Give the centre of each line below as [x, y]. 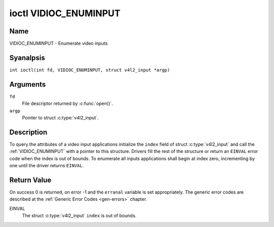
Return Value [30, 180]
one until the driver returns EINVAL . [46, 166]
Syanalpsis [27, 58]
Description [28, 132]
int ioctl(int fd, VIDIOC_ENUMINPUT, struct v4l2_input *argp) [90, 70]
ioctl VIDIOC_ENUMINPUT [65, 13]
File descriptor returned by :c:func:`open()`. [67, 103]
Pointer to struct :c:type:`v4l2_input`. [60, 118]
